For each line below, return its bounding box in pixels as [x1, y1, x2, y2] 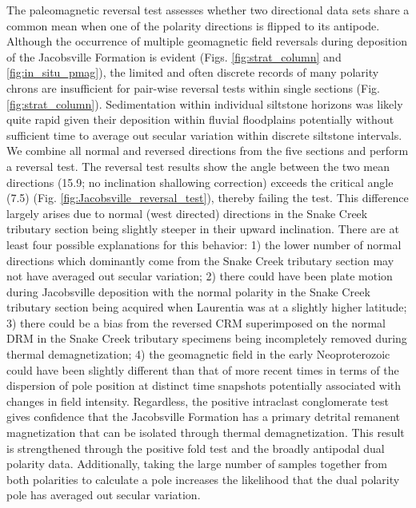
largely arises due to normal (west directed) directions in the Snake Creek [6, 204, 368, 221]
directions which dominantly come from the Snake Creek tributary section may [6, 252, 394, 268]
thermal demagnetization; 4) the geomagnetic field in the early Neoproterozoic [6, 346, 390, 363]
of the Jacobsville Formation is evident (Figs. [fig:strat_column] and [6, 48, 342, 65]
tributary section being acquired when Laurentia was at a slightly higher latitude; [6, 299, 407, 316]
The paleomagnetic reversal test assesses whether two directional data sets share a [6, 2, 410, 18]
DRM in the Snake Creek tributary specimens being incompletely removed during [6, 330, 407, 347]
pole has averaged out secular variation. [6, 486, 201, 503]
